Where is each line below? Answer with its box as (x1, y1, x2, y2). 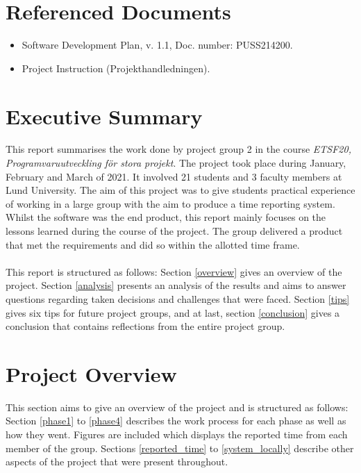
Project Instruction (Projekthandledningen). (22, 60, 210, 75)
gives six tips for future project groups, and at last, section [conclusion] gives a (6, 305, 340, 320)
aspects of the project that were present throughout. (6, 454, 228, 469)
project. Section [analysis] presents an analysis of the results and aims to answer (6, 278, 346, 292)
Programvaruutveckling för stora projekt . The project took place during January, (6, 156, 346, 170)
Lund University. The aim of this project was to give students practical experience (6, 183, 355, 197)
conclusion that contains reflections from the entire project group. (6, 319, 285, 333)
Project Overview (6, 359, 177, 388)
